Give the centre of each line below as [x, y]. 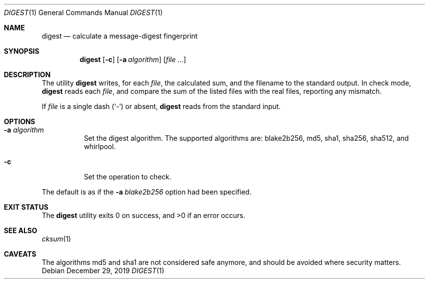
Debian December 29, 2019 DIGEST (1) [103, 271]
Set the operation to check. [128, 177]
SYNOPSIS [22, 51]
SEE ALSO [21, 230]
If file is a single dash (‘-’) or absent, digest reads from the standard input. [161, 106]
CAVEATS [20, 254]
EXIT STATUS [26, 207]
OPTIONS [20, 121]
